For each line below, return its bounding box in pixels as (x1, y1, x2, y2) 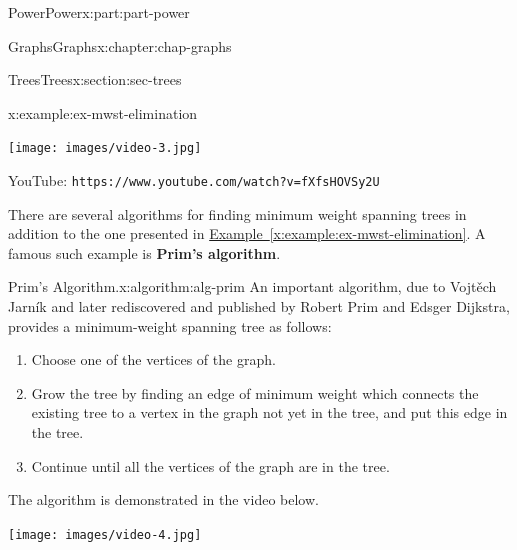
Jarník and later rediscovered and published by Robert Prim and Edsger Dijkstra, (8, 296, 510, 317)
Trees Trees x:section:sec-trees (8, 69, 182, 90)
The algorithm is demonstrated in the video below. (8, 489, 319, 510)
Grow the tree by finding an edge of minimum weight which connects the (31, 382, 479, 403)
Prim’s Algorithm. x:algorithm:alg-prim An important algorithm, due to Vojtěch (8, 276, 497, 297)
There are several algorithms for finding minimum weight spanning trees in (8, 203, 467, 224)
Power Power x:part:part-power (8, 2, 190, 22)
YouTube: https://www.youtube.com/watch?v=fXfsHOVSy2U (8, 170, 380, 191)
